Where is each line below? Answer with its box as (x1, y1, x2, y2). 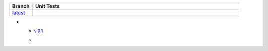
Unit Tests (35, 3, 60, 9)
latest (12, 9, 25, 16)
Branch (12, 3, 30, 9)
